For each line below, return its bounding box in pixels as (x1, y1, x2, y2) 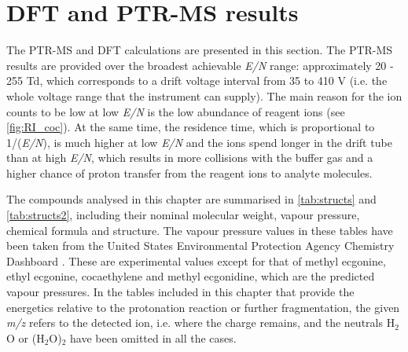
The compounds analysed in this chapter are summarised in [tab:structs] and (6, 191, 377, 207)
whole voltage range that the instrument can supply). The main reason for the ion (6, 87, 402, 104)
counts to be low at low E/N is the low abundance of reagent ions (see (6, 103, 345, 119)
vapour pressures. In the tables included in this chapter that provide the (6, 284, 355, 300)
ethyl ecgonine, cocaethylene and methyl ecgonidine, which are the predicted (6, 268, 375, 284)
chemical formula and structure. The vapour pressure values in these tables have (6, 222, 393, 238)
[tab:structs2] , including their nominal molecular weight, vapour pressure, (6, 207, 360, 223)
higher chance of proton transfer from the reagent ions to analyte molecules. (6, 164, 373, 181)
